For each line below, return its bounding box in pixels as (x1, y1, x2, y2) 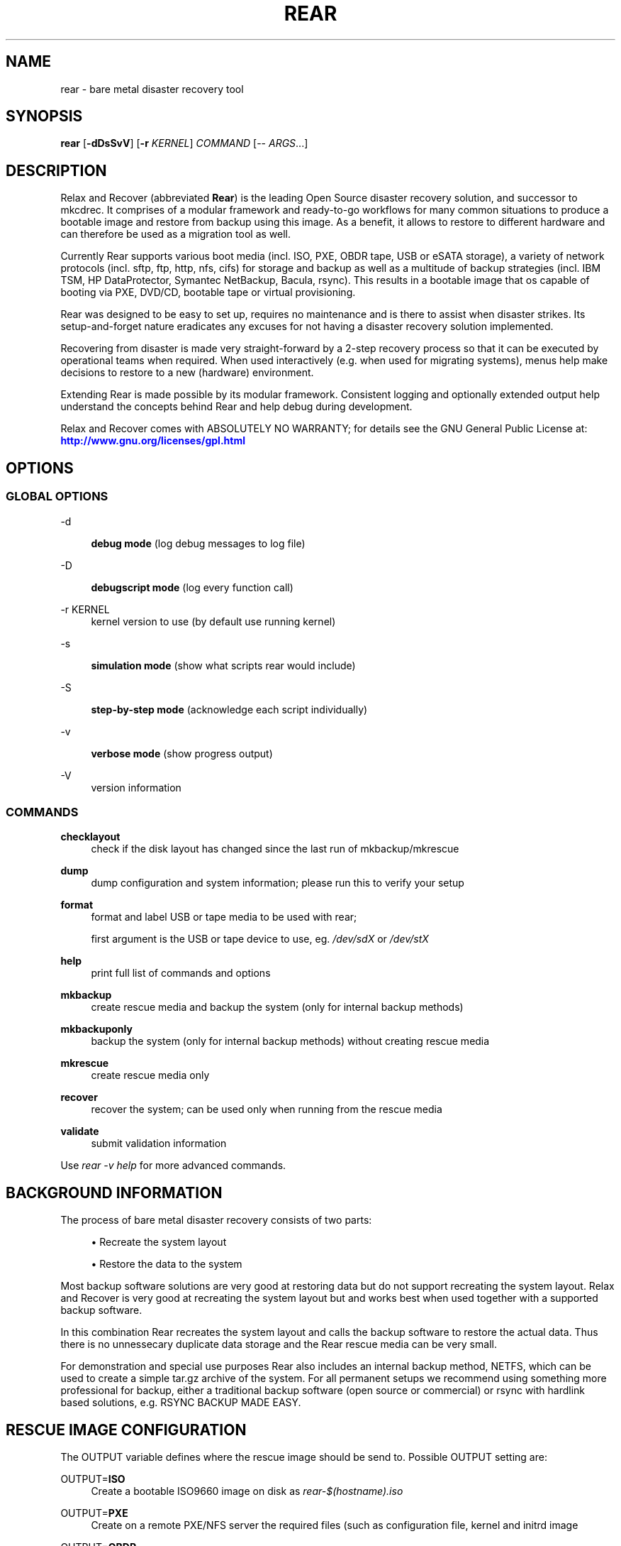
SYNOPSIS (6, 107, 83, 126)
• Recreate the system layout (91, 1236, 227, 1249)
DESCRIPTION (6, 161, 107, 180)
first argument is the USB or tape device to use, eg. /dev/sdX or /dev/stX (91, 933, 429, 945)
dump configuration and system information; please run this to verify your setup (91, 877, 464, 889)
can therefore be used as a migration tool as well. (60, 228, 291, 241)
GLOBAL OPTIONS (6, 489, 108, 504)
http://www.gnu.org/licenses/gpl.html (60, 434, 245, 447)
